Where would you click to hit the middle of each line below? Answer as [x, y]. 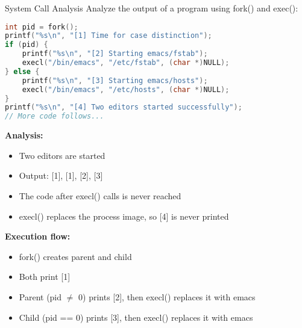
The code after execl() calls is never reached [100, 196]
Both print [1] [45, 277]
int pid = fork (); [42, 27]
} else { [22, 71]
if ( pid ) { [27, 45]
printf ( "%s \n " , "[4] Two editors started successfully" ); [124, 107]
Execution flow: [38, 236]
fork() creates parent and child [75, 256]
